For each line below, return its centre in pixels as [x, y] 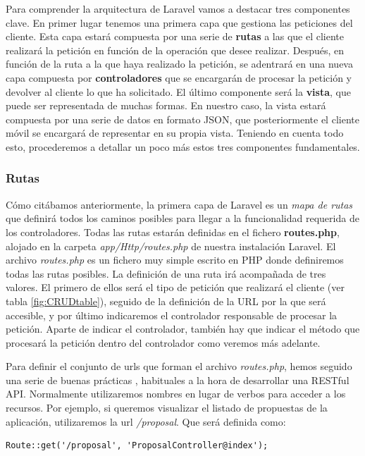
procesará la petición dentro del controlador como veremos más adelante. [163, 342]
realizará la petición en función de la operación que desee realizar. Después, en [175, 50]
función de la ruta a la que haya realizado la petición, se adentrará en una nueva [179, 64]
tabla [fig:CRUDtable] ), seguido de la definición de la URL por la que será [166, 301]
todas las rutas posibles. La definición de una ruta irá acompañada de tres [166, 273]
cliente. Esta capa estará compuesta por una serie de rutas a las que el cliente [175, 36]
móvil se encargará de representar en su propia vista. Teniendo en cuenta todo [175, 133]
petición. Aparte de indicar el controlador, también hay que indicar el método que [183, 329]
